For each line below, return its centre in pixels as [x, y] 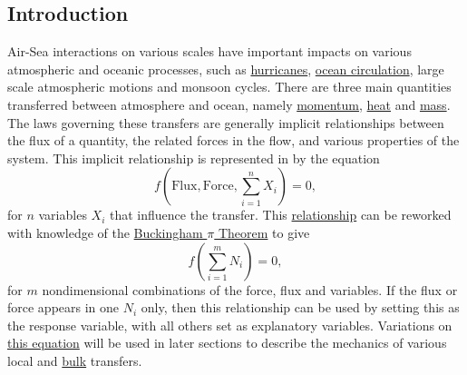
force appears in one [63, 307]
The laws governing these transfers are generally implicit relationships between [226, 122]
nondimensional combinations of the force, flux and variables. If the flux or [250, 289]
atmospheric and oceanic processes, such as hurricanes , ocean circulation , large [226, 69]
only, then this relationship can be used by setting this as [300, 307]
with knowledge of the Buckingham [105, 232]
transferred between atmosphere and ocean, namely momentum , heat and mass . [229, 104]
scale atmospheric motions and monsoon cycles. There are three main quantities [229, 87]
